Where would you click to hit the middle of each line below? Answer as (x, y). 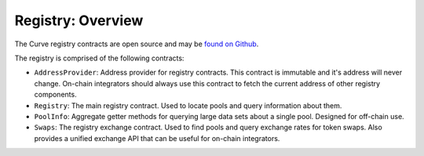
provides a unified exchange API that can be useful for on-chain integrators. (157, 138)
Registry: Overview (79, 20)
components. (56, 95)
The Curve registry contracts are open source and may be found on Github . (137, 44)
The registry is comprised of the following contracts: (99, 58)
